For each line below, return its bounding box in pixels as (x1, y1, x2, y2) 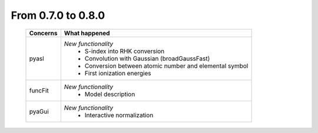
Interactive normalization (84, 111, 154, 119)
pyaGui (29, 107, 49, 115)
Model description (84, 90, 135, 98)
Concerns (29, 29, 58, 37)
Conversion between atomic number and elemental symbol (84, 62, 249, 70)
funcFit (29, 86, 49, 94)
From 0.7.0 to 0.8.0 (11, 9, 105, 22)
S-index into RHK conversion (84, 47, 165, 55)
